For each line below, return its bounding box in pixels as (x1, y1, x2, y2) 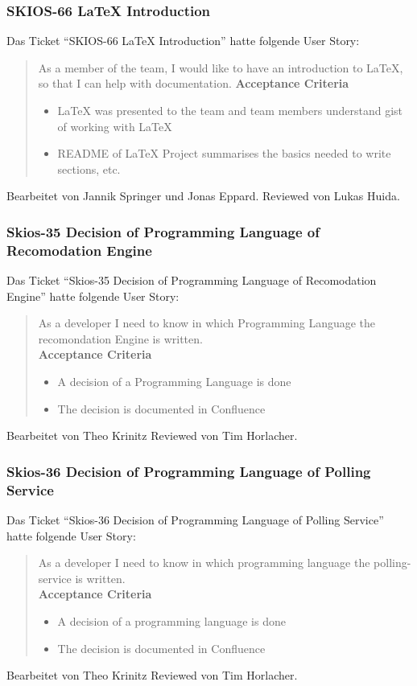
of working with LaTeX (57, 117, 172, 134)
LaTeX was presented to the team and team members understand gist (57, 102, 403, 118)
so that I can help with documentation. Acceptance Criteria (38, 75, 349, 92)
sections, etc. (57, 160, 121, 177)
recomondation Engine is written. (38, 330, 203, 347)
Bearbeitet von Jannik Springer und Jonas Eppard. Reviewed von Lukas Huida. (6, 187, 400, 204)
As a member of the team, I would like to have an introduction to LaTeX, (38, 59, 403, 76)
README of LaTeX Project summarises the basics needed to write (57, 145, 391, 162)
